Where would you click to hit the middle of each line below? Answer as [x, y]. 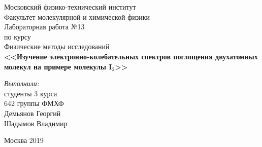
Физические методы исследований [57, 46]
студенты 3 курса [31, 93]
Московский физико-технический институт [70, 7]
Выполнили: [22, 83]
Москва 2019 [24, 140]
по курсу [18, 36]
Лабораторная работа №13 [44, 27]
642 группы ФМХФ [34, 103]
